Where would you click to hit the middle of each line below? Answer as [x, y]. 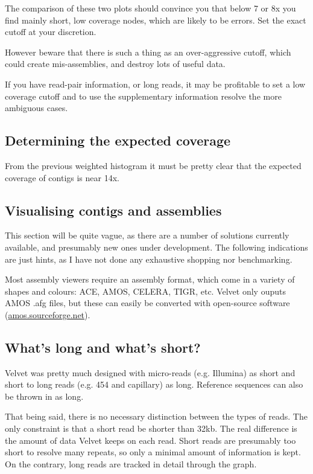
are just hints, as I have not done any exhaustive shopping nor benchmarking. [149, 259]
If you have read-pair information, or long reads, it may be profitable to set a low [155, 84]
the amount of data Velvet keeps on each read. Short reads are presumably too [150, 440]
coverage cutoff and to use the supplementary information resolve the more [143, 96]
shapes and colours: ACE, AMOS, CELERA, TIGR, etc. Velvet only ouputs [145, 291]
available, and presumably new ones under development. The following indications [156, 247]
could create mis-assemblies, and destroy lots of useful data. [115, 64]
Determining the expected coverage [118, 140]
